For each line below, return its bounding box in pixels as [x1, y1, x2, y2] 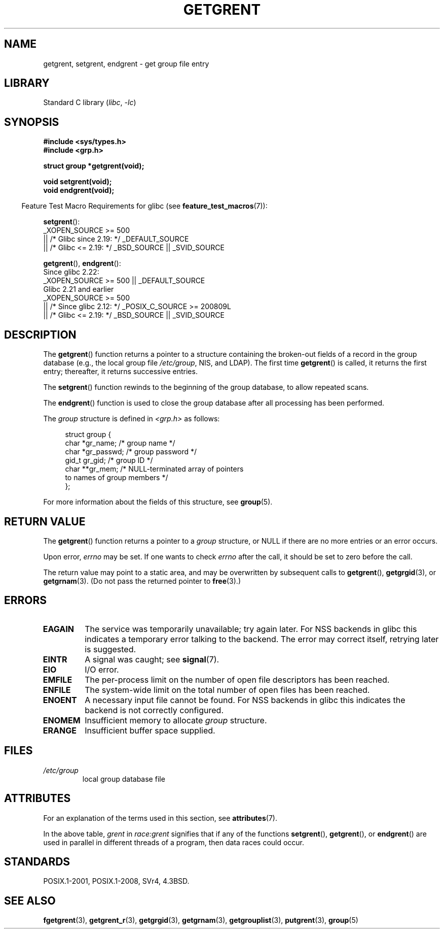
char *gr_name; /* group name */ [65, 439, 175, 448]
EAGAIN [43, 623, 74, 634]
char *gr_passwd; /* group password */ [65, 447, 197, 456]
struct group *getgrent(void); [43, 161, 144, 171]
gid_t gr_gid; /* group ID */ [65, 456, 153, 465]
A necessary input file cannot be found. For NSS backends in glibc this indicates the [85, 694, 405, 705]
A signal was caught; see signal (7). [85, 654, 219, 664]
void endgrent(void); [43, 186, 115, 195]
